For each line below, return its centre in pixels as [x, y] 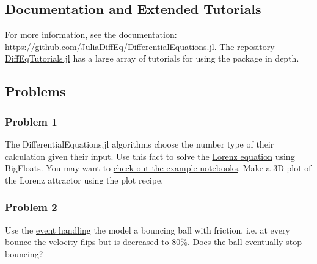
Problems [35, 91]
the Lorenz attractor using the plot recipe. [84, 180]
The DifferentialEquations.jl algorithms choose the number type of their [140, 144]
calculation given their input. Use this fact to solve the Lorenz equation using [150, 156]
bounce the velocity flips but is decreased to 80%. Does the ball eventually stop [153, 242]
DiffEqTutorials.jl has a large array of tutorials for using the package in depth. [152, 58]
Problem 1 [31, 121]
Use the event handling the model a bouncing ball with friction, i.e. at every [148, 230]
